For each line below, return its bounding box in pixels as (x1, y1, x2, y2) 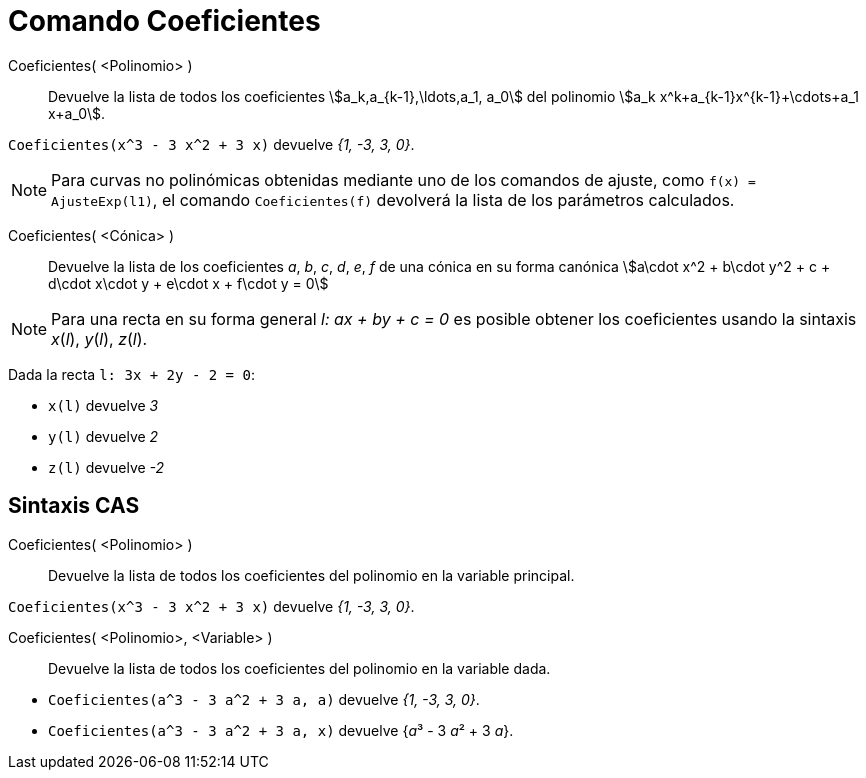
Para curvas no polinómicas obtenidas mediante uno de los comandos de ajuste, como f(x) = (51, 169, 756, 190)
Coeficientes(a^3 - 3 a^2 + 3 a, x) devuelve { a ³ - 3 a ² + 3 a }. (48, 721, 514, 739)
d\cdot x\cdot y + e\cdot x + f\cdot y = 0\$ (48, 274, 329, 292)
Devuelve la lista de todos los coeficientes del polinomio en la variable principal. (48, 566, 575, 584)
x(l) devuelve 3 (48, 396, 159, 414)
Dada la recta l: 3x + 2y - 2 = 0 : (8, 365, 255, 383)
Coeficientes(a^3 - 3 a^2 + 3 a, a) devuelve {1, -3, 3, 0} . (48, 690, 480, 708)
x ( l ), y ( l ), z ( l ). (51, 328, 148, 349)
